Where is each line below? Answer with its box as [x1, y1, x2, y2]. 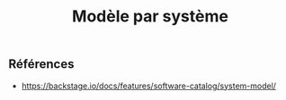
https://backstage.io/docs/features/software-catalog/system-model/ [21, 80, 276, 91]
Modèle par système [72, 6, 228, 27]
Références [8, 56, 75, 72]
